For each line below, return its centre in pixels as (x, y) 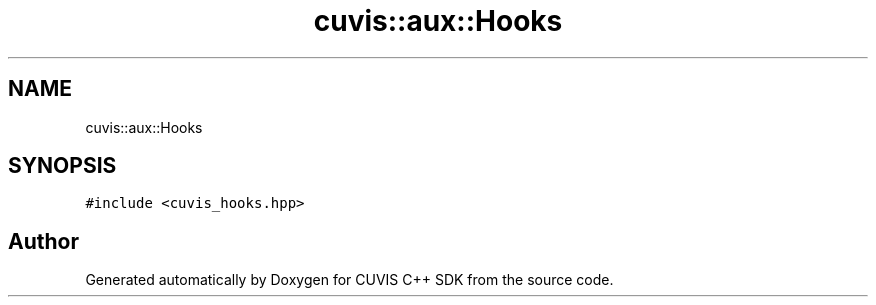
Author (43, 241)
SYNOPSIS (62, 166)
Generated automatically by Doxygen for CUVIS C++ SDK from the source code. (349, 280)
